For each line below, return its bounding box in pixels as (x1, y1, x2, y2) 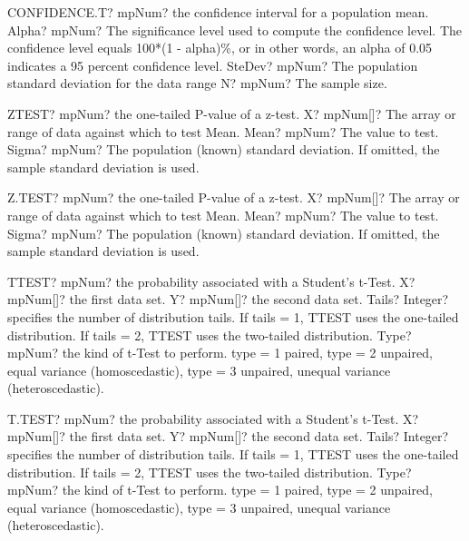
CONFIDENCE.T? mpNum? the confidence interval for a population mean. (7, 3, 429, 21)
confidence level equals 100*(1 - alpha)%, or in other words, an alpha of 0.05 (7, 38, 433, 57)
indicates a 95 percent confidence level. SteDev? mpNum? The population (7, 55, 418, 74)
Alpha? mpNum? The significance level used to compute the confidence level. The (7, 20, 462, 39)
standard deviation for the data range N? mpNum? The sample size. (7, 74, 387, 93)
